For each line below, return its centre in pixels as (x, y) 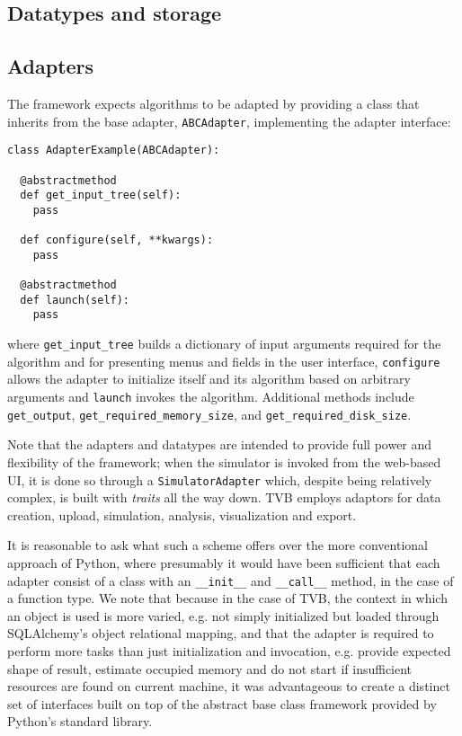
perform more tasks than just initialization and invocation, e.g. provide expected (229, 650)
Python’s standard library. (80, 721)
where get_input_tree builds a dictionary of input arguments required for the (224, 344)
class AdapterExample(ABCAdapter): (114, 151)
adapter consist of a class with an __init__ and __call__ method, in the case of (231, 580)
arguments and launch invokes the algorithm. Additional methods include (211, 397)
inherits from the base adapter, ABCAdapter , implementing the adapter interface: (229, 121)
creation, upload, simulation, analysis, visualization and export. (182, 514)
